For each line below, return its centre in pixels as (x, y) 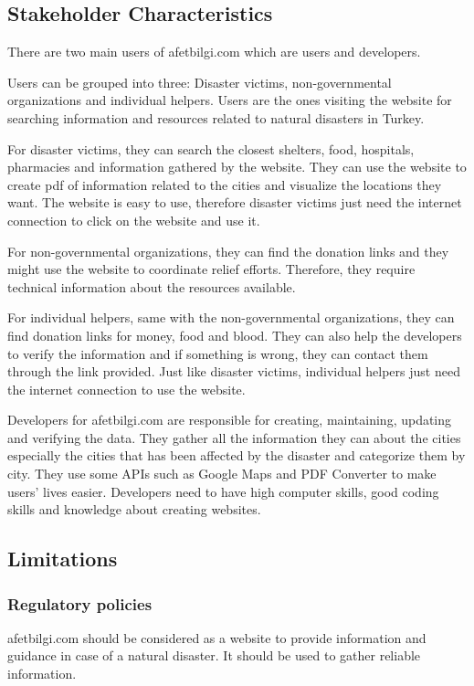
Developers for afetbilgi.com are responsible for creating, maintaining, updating (230, 420)
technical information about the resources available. (152, 286)
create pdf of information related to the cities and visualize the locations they (225, 184)
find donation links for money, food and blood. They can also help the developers (235, 335)
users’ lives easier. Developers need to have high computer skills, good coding (223, 491)
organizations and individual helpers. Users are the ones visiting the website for (230, 100)
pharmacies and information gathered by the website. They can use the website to (237, 167)
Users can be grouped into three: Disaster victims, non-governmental (200, 82)
